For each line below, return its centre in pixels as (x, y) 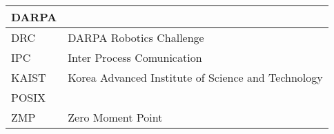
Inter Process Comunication (135, 57)
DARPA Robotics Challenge (136, 37)
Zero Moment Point (115, 117)
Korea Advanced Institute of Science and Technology (195, 77)
